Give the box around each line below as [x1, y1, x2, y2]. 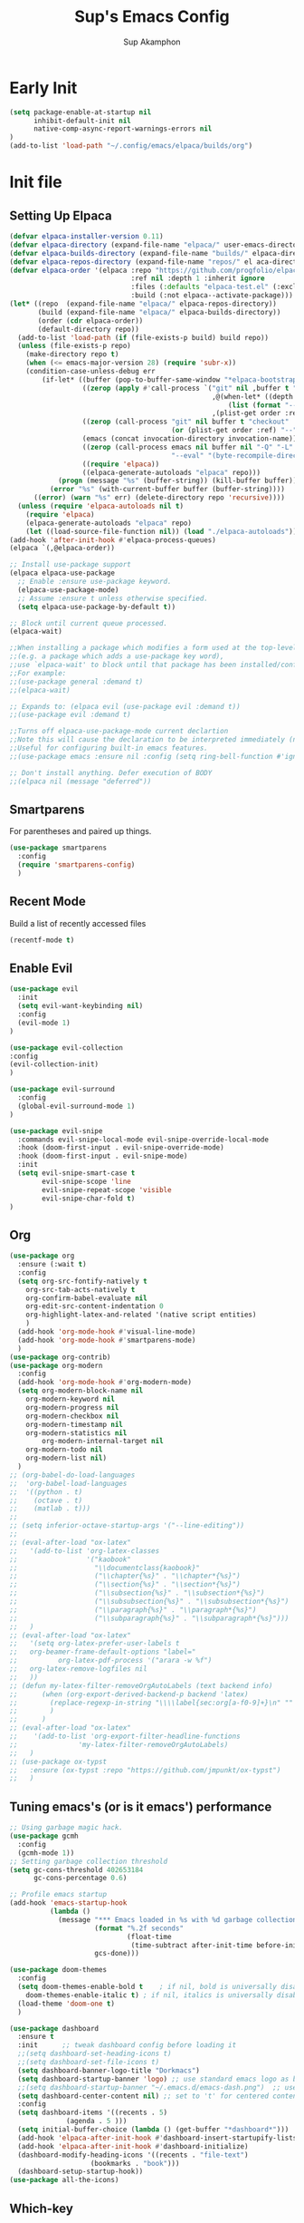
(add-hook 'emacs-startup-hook [9, 1898, 128, 1908]
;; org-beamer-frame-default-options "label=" [9, 1647, 196, 1656]
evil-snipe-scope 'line [42, 1177, 131, 1186]
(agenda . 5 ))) [66, 2117, 128, 2126]
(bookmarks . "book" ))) [90, 2159, 180, 2168]
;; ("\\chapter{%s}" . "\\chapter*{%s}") [9, 1571, 242, 1581]
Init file [9, 172, 62, 192]
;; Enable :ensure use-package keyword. [17, 578, 172, 587]
